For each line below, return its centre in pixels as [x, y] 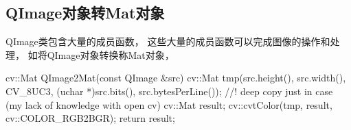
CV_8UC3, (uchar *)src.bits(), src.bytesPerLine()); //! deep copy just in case [169, 91]
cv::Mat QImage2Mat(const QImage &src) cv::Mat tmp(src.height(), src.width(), [176, 78]
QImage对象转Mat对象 [85, 13]
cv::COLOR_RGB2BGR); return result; [90, 118]
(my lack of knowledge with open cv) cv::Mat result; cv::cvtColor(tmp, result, [169, 104]
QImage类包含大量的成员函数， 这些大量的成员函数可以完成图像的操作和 [168, 41]
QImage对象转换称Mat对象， [111, 54]
